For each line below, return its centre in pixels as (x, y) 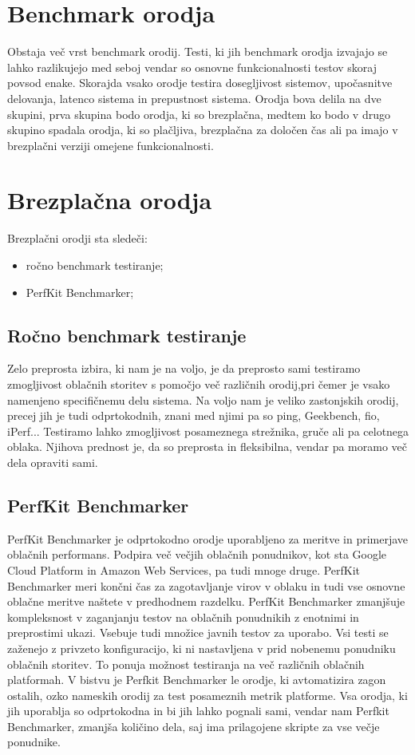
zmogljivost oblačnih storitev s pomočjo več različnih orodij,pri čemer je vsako (199, 383)
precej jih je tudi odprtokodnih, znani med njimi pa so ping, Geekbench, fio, (194, 415)
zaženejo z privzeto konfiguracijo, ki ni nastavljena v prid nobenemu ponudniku (202, 648)
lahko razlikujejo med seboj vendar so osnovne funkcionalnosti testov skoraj (192, 67)
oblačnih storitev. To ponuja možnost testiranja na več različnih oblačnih (186, 664)
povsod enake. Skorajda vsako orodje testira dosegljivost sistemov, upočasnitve (200, 83)
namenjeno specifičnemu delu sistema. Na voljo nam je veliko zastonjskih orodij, (203, 399)
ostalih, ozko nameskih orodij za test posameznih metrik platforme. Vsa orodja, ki (207, 695)
